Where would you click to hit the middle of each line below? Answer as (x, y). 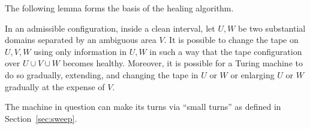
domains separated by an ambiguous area (81, 40)
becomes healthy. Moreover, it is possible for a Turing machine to (183, 63)
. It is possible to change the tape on (231, 40)
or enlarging (252, 74)
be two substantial (272, 28)
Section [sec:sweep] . (41, 118)
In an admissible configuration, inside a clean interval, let (110, 28)
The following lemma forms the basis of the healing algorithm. (119, 8)
